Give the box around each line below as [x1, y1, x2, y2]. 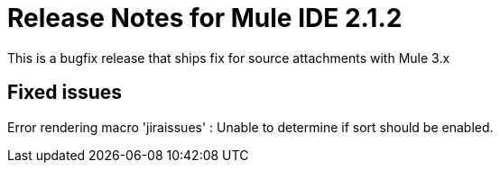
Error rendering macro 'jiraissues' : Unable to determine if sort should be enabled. [7, 119, 494, 135]
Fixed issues [7, 81, 123, 104]
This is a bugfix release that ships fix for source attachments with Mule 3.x [7, 49, 450, 66]
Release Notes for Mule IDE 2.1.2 [7, 3, 403, 33]
